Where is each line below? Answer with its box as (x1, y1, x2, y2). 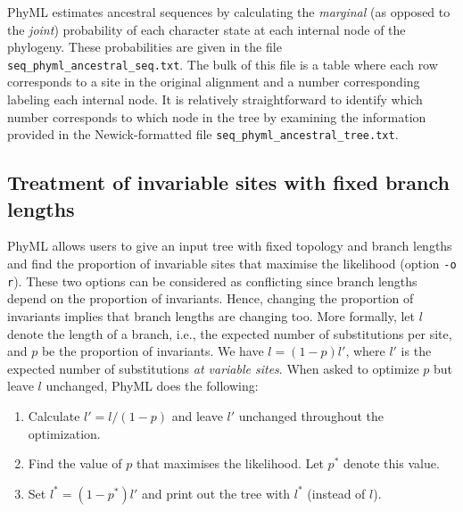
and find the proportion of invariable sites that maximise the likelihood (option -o (7, 254, 457, 273)
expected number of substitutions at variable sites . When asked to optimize (7, 359, 419, 377)
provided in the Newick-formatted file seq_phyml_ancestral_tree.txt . (7, 125, 399, 144)
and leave (171, 406, 223, 425)
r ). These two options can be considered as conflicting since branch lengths (7, 271, 418, 290)
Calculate (28, 406, 80, 425)
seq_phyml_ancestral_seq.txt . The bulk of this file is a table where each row (7, 54, 438, 73)
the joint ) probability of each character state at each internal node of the (7, 20, 406, 38)
